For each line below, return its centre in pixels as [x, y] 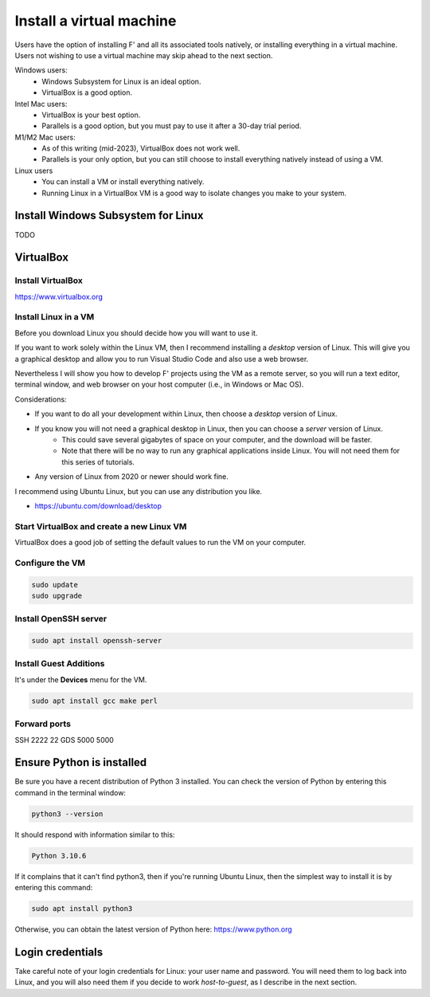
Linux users [34, 171]
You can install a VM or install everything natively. [123, 182]
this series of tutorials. [98, 461]
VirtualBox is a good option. [87, 92]
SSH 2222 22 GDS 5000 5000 [64, 740]
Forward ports [43, 724]
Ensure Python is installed [81, 762]
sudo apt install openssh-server [97, 641]
